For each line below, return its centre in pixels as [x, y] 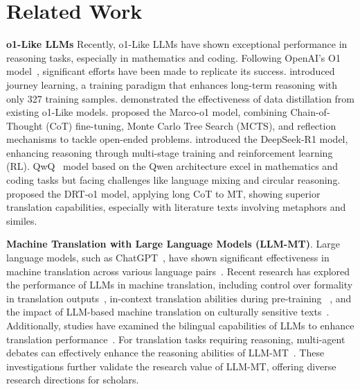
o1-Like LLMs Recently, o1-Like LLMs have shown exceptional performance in [177, 44]
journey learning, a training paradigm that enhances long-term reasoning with [172, 84]
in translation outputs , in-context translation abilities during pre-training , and [179, 298]
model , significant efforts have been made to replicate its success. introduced [171, 71]
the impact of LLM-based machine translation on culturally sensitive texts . [168, 312]
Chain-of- [310, 112]
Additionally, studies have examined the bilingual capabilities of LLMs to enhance [180, 325]
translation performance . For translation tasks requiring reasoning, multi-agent [176, 339]
